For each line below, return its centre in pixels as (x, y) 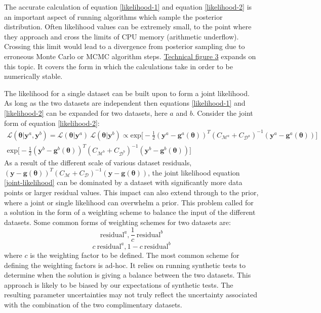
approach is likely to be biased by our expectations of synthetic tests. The (119, 284)
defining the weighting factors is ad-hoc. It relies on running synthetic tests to (125, 265)
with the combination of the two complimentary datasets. (93, 304)
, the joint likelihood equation (194, 172)
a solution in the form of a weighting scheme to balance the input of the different (130, 212)
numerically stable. (33, 76)
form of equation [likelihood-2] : (52, 123)
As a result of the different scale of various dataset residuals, (98, 163)
